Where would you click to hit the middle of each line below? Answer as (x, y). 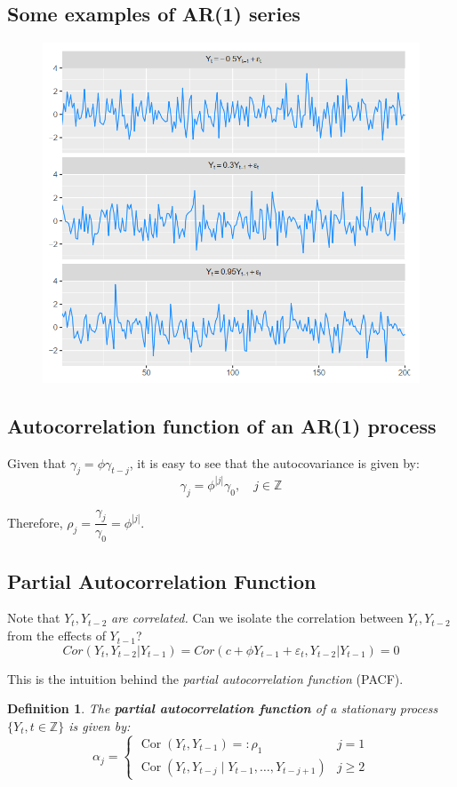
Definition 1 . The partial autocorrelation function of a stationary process (223, 708)
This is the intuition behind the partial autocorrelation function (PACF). (205, 678)
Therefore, (35, 522)
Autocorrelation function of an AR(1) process (222, 425)
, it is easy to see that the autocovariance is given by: (274, 462)
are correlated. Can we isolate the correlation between (257, 618)
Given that (37, 462)
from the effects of (56, 636)
